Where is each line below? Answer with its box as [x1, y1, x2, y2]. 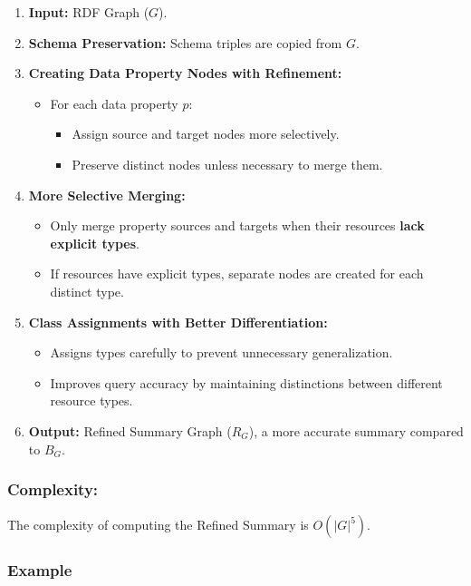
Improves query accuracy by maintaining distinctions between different [50, 373, 443, 392]
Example [7, 559, 72, 581]
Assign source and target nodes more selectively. [72, 124, 340, 143]
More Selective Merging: [28, 185, 186, 204]
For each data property [50, 93, 178, 112]
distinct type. [50, 281, 124, 300]
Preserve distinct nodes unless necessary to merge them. [72, 154, 383, 173]
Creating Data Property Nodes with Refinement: [28, 63, 342, 83]
